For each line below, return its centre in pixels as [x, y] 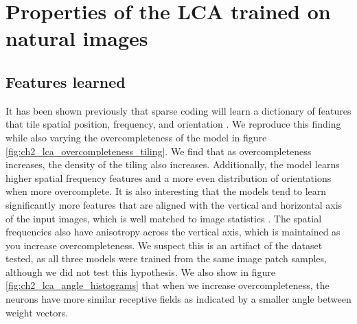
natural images [77, 38]
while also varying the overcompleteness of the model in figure [136, 137]
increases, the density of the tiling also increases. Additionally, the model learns [173, 164]
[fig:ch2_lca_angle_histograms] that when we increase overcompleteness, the [168, 285]
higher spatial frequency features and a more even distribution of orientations [169, 177]
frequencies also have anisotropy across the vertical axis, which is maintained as [173, 232]
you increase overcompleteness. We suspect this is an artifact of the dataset [164, 245]
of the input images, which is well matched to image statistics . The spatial [164, 218]
